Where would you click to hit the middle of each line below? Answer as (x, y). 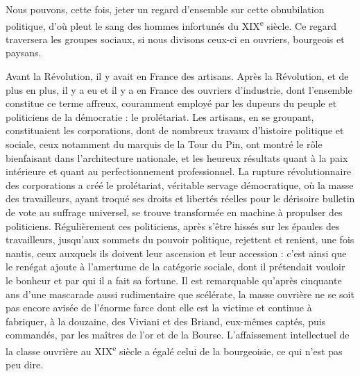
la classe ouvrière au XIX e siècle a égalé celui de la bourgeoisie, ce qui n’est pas (174, 350)
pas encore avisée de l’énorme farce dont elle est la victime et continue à (159, 308)
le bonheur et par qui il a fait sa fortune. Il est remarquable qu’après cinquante (174, 280)
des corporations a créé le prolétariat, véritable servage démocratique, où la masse (180, 185)
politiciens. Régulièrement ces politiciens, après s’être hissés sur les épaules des (173, 226)
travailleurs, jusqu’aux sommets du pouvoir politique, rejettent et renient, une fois (180, 239)
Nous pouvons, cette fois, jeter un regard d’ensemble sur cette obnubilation (165, 9)
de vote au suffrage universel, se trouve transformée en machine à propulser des (174, 212)
